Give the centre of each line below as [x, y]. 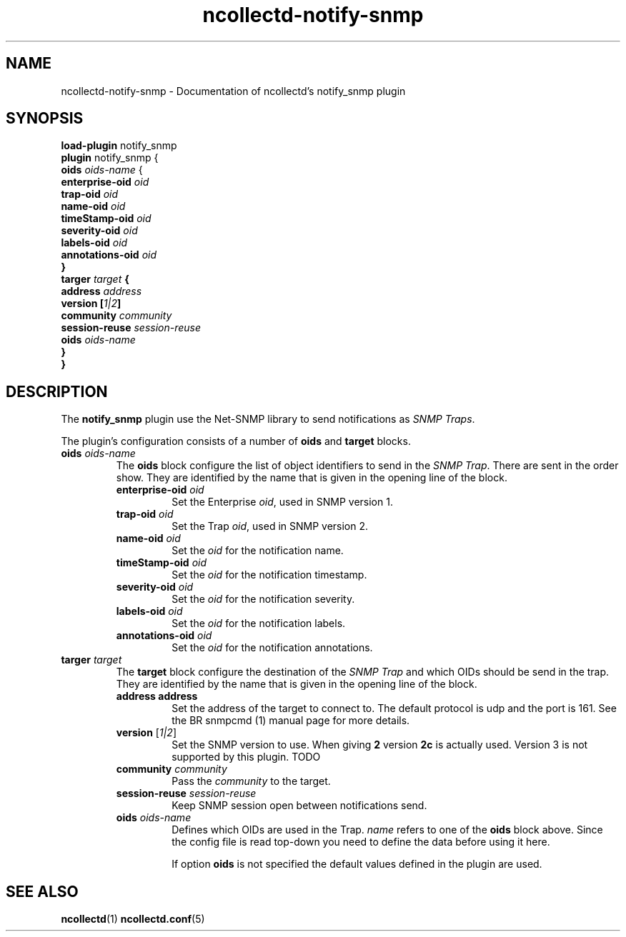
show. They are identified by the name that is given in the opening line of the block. [312, 478]
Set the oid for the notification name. [258, 551]
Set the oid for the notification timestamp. [269, 575]
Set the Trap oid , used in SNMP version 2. [270, 526]
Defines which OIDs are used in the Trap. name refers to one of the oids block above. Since [387, 830]
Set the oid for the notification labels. [259, 623]
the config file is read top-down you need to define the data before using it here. [361, 842]
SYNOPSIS [45, 119]
